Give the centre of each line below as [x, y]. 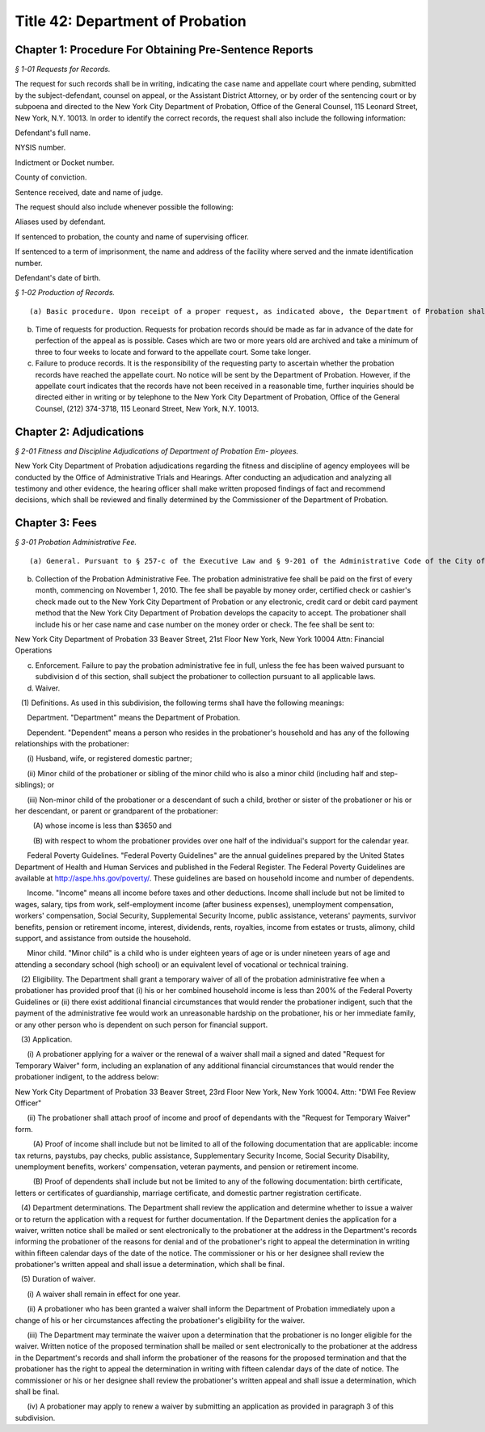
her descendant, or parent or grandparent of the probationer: [116, 811]
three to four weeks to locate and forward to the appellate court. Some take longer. [173, 352]
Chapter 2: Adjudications [80, 431]
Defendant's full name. [53, 133]
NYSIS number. [40, 148]
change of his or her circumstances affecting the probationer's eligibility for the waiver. [160, 1320]
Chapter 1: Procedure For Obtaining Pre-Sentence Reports [164, 50]
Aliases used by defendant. [60, 222]
